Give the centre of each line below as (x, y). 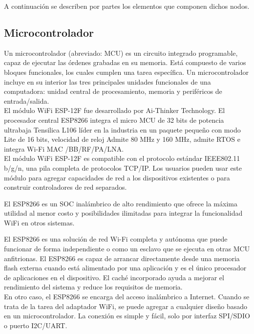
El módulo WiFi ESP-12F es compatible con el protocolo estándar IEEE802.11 (122, 158)
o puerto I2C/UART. (36, 325)
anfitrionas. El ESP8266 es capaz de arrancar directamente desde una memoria (122, 258)
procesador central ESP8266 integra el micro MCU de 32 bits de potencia (114, 120)
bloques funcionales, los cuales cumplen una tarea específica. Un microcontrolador (127, 72)
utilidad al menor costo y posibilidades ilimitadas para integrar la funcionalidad (123, 213)
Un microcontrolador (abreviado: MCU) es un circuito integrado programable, (121, 53)
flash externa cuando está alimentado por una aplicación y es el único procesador (125, 268)
